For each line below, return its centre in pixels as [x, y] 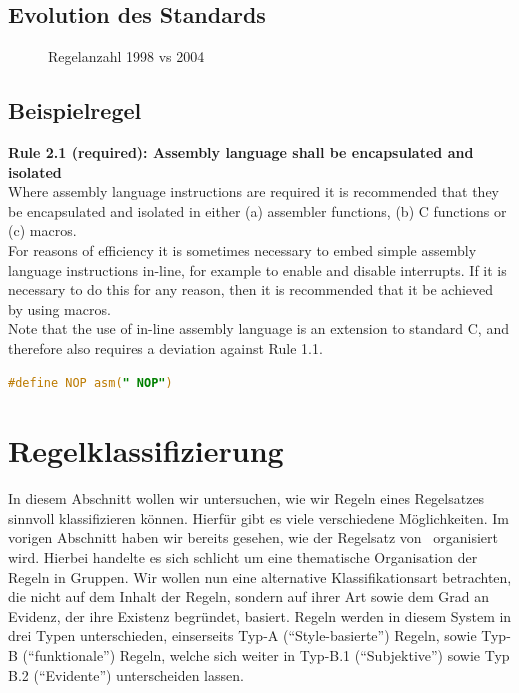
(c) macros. [42, 230]
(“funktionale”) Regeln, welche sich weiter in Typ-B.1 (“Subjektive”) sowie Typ [266, 655]
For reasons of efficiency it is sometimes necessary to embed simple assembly [242, 249]
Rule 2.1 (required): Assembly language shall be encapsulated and [241, 152]
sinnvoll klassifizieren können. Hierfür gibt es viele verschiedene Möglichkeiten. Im [259, 517]
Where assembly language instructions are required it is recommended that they [253, 191]
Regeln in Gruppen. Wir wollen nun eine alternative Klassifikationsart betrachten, [260, 576]
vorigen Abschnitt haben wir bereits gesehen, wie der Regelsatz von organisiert [253, 537]
